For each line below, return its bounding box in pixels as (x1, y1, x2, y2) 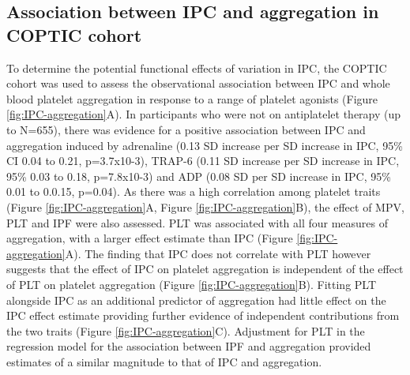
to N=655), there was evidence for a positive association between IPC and (6, 121, 366, 137)
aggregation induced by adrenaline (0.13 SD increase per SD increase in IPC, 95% (6, 137, 403, 153)
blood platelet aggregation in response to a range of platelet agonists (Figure (6, 90, 378, 107)
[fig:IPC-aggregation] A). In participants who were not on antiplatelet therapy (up (6, 106, 401, 122)
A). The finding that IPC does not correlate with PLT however (65, 245, 371, 261)
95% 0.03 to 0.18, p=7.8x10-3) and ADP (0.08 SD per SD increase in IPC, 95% (6, 167, 391, 184)
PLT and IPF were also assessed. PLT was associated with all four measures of (6, 214, 389, 231)
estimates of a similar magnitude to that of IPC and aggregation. (6, 353, 322, 369)
